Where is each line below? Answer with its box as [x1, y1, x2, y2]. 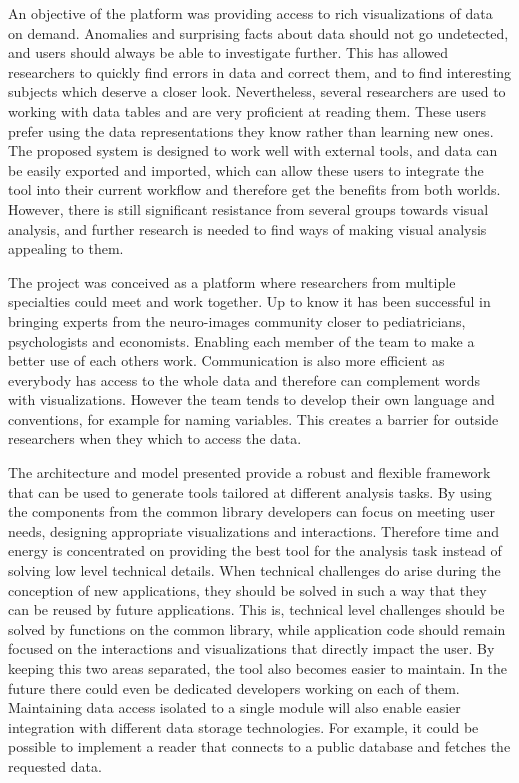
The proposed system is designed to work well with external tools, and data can [8, 140, 498, 161]
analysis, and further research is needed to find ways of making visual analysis [8, 218, 487, 239]
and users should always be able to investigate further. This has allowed [8, 42, 449, 63]
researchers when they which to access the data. [8, 428, 302, 449]
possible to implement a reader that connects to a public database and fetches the [8, 736, 511, 757]
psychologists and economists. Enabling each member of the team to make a [8, 330, 475, 351]
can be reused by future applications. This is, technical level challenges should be [8, 599, 505, 620]
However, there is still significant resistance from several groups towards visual [8, 198, 489, 219]
